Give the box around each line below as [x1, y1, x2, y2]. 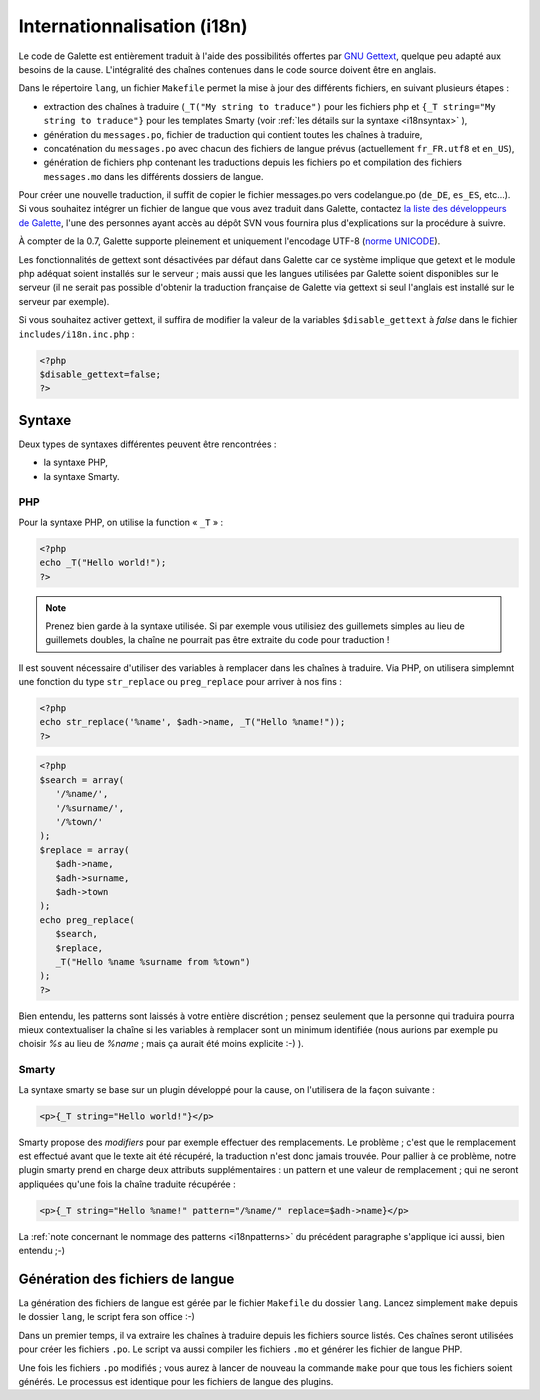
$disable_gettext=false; [39, 368, 162, 380]
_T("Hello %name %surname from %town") [55, 956, 251, 967]
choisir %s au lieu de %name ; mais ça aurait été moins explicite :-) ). [18, 1038, 304, 1050]
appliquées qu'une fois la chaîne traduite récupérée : [18, 1178, 236, 1190]
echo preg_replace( [39, 914, 135, 925]
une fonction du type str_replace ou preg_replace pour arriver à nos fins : [18, 676, 342, 688]
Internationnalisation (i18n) [18, 15, 248, 37]
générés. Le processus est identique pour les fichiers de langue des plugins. [18, 1375, 334, 1387]
